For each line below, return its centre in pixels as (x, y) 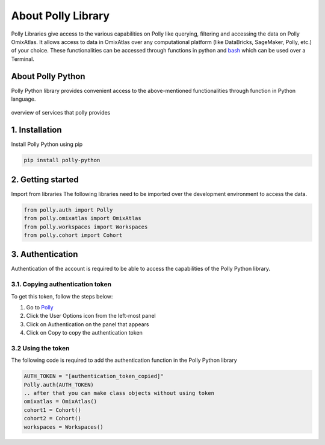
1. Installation (37, 130)
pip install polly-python (62, 160)
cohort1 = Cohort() (52, 410)
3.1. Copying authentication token (61, 285)
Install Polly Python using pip (47, 144)
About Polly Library (60, 16)
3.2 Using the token (40, 348)
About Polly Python (48, 76)
